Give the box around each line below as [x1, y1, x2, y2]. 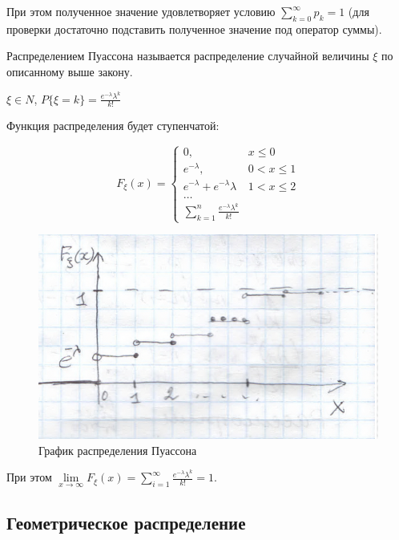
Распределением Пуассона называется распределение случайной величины [6, 47, 369, 64]
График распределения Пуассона [38, 441, 197, 458]
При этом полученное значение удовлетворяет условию [6, 3, 276, 19]
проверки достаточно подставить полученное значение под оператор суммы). [6, 20, 382, 37]
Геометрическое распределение [6, 510, 246, 535]
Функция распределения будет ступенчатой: [6, 117, 220, 134]
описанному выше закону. [6, 63, 133, 79]
